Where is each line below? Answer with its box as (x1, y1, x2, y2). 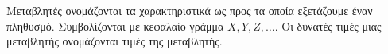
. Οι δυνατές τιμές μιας (274, 17, 382, 34)
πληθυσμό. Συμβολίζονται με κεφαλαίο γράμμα (6, 17, 224, 34)
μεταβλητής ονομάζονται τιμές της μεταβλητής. (6, 33, 223, 49)
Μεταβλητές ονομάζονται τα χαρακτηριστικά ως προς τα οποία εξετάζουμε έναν (6, 2, 373, 18)
